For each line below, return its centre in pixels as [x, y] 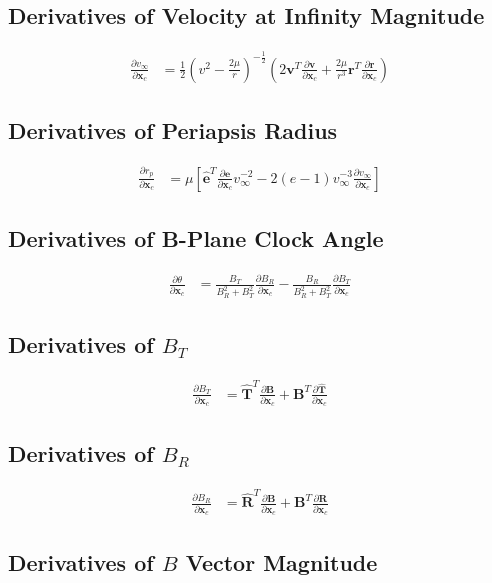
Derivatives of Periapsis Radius [173, 129]
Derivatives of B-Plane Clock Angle [196, 237]
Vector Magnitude [281, 561]
